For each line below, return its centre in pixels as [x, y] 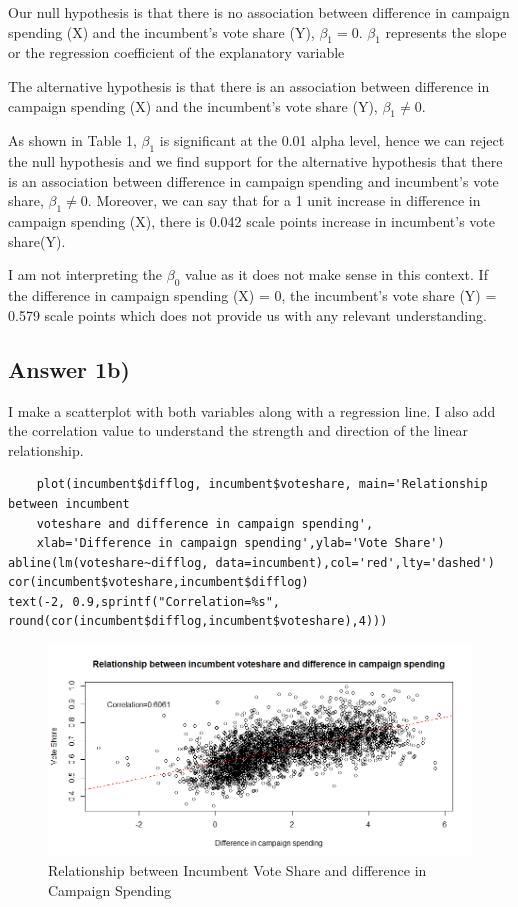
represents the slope [446, 31]
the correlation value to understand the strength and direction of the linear [238, 430]
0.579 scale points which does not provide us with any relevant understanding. [247, 314]
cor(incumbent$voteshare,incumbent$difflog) [158, 582]
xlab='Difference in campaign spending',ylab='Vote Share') [240, 543]
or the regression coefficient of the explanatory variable [176, 52]
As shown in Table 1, [72, 140]
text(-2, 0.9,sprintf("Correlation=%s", [144, 601]
